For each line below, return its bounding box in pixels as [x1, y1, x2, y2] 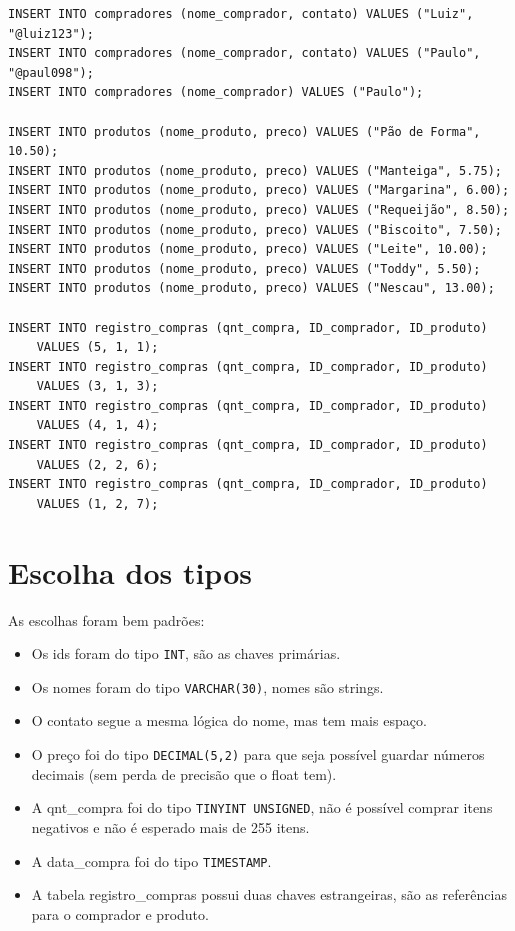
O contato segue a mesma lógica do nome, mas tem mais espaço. [31, 710, 427, 731]
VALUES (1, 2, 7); [36, 496, 159, 511]
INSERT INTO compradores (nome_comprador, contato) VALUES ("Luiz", [8, 7, 474, 21]
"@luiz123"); [8, 26, 94, 41]
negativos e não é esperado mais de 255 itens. [31, 816, 310, 837]
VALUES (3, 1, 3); [36, 379, 159, 394]
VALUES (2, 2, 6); [36, 457, 159, 472]
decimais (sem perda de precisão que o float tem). [31, 763, 337, 784]
